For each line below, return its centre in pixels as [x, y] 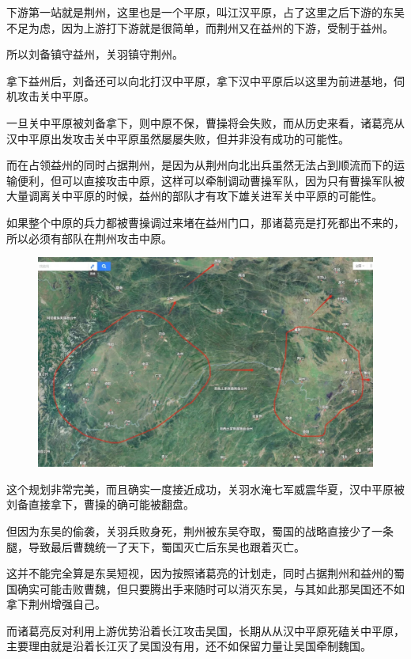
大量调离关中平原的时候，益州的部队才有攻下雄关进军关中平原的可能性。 [194, 196]
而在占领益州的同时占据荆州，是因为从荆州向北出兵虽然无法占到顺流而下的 [200, 165]
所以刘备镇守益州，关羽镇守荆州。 [95, 54]
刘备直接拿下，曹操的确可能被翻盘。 [100, 504]
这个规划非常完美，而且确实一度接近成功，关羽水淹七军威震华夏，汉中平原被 [205, 489]
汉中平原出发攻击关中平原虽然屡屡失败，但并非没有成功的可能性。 [178, 138]
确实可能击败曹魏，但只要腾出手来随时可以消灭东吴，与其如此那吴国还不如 [211, 588]
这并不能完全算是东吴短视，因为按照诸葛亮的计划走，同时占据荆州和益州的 [200, 573]
